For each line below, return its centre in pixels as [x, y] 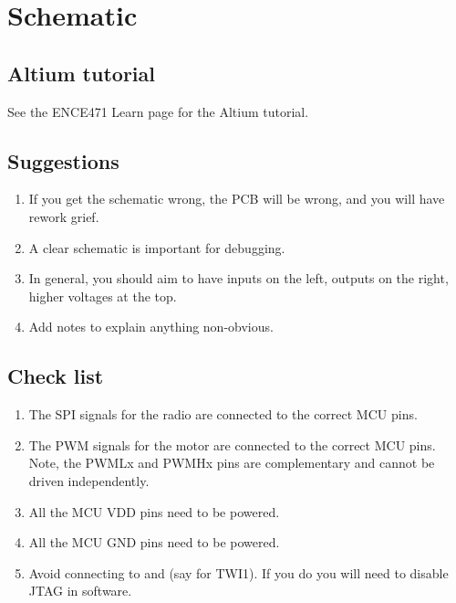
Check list [56, 376]
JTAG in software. [80, 591]
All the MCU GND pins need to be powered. [154, 542]
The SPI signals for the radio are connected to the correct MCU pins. [223, 414]
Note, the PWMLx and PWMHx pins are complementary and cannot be [232, 463]
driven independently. [89, 480]
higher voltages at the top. [103, 296]
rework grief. [64, 216]
